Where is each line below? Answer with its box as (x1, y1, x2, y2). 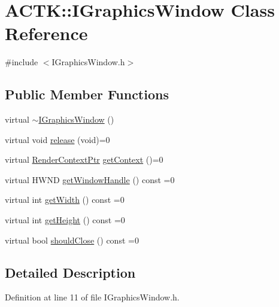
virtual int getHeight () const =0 (5, 214, 125, 226)
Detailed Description (5, 263, 136, 281)
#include (5, 56, 38, 68)
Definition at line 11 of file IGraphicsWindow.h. (5, 291, 180, 303)
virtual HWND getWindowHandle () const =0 (5, 173, 175, 186)
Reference (5, 21, 88, 45)
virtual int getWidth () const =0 (5, 193, 125, 206)
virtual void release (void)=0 (5, 133, 110, 145)
